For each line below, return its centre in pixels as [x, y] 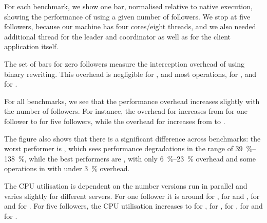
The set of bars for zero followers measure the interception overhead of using [125, 63]
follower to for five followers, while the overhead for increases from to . [115, 121]
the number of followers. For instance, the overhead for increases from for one [126, 111]
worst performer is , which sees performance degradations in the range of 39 [123, 148]
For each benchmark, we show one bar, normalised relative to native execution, [128, 6]
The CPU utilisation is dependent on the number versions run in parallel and [126, 185]
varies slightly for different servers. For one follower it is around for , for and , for [132, 196]
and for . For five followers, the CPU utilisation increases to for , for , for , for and [133, 206]
